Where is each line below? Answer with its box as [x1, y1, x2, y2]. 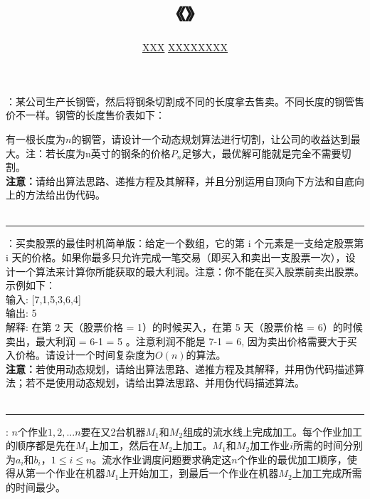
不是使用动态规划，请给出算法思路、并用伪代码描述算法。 [35, 375, 305, 390]
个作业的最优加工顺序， [237, 451, 347, 466]
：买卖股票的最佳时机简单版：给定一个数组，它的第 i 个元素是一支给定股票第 [6, 236, 364, 251]
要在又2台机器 [80, 424, 146, 438]
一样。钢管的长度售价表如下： [25, 107, 165, 122]
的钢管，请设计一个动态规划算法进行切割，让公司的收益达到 [71, 131, 351, 146]
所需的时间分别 [292, 438, 363, 453]
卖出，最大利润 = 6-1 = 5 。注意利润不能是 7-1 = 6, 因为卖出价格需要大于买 [6, 333, 357, 348]
